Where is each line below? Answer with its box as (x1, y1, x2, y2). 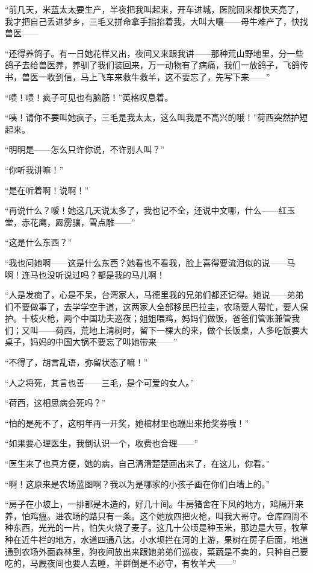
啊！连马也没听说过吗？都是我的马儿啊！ (5, 268, 165, 280)
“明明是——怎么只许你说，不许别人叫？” (5, 143, 165, 156)
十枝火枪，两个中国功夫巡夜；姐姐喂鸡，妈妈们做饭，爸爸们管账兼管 (21, 312, 291, 324)
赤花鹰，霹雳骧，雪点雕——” (21, 215, 135, 228)
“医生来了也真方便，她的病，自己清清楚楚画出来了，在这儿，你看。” (5, 457, 270, 470)
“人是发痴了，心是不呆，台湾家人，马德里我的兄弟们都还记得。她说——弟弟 (5, 288, 304, 301)
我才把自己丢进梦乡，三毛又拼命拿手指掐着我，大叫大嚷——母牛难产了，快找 (5, 14, 308, 27)
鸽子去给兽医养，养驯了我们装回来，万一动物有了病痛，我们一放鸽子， (5, 59, 283, 71)
